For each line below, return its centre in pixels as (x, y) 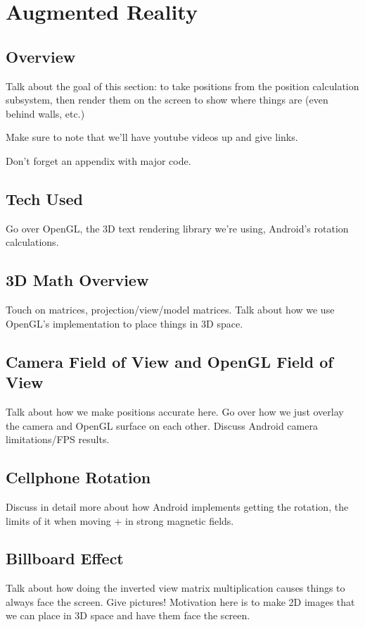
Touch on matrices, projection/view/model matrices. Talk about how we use (170, 310)
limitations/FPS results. (58, 439)
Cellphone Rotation (78, 477)
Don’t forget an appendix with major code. (98, 160)
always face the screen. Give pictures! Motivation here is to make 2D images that (180, 601)
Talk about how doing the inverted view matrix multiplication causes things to (175, 588)
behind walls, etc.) (45, 113)
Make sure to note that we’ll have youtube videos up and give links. (152, 137)
